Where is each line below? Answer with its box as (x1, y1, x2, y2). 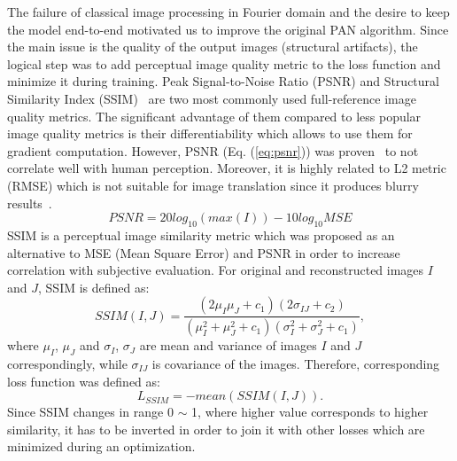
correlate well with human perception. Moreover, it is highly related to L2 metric (7, 159, 446, 177)
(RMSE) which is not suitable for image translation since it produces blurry (7, 176, 419, 194)
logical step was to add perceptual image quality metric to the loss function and (7, 54, 441, 73)
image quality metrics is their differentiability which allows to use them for (7, 124, 413, 143)
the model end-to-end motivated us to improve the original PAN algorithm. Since (7, 20, 449, 38)
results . (7, 193, 52, 212)
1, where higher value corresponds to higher (191, 402, 429, 421)
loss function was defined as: (7, 371, 160, 390)
